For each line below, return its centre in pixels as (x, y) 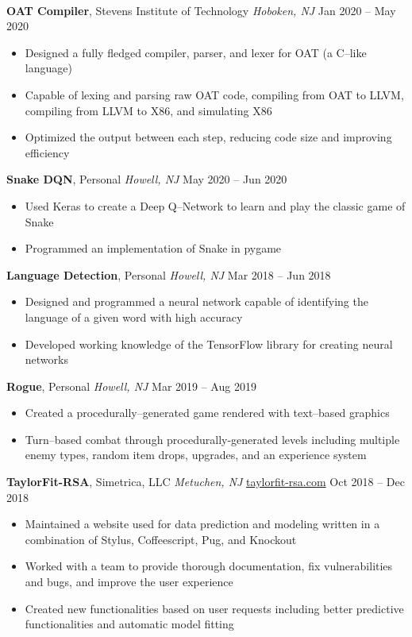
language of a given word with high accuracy (134, 317)
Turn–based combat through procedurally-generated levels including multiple (212, 439)
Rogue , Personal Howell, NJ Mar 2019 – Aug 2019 (131, 386)
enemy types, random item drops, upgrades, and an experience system (196, 455)
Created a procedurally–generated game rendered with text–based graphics (207, 413)
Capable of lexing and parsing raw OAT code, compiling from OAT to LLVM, (214, 94)
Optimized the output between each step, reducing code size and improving (208, 137)
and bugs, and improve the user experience (129, 582)
